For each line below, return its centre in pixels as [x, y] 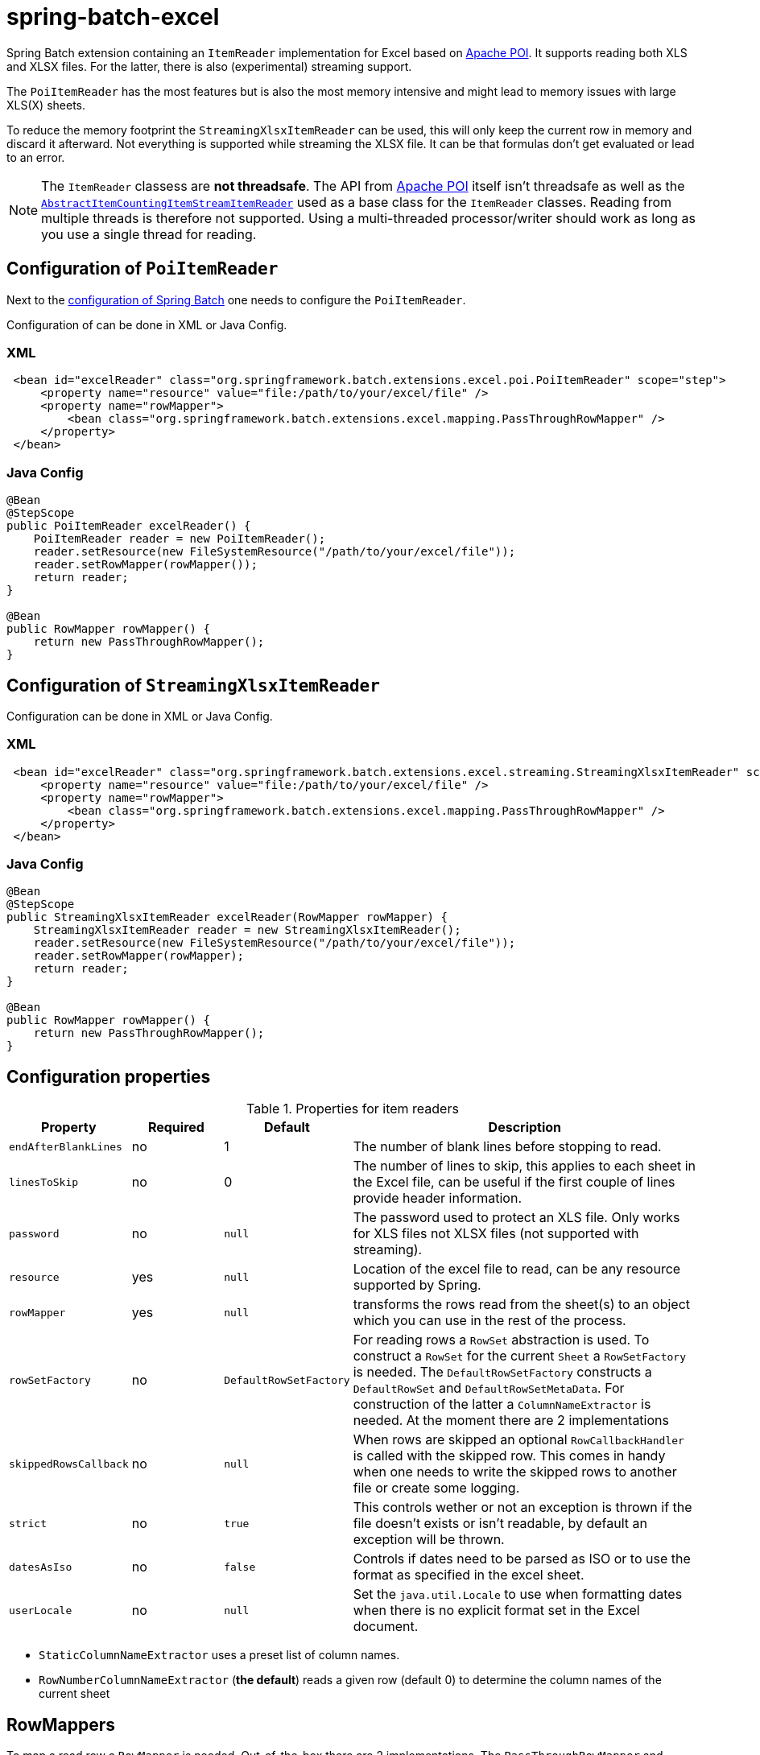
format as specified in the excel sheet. [469, 1575]
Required [176, 1127]
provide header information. [437, 1198]
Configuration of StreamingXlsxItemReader [193, 685]
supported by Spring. [417, 1285]
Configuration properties [109, 1076]
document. [386, 1627]
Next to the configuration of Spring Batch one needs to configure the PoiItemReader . [236, 299]
